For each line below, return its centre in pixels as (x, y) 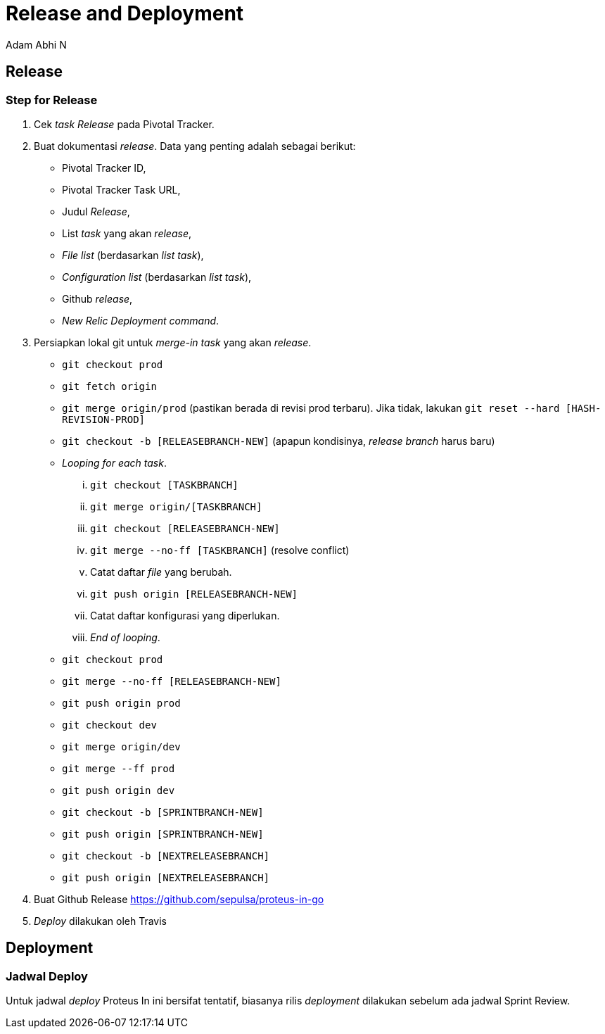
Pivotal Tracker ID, (104, 168)
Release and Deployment (125, 13)
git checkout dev (109, 725)
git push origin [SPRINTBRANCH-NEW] (163, 834)
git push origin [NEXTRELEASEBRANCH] (166, 877)
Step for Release (52, 100)
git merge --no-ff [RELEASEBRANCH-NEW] (172, 681)
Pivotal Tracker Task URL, (121, 189)
